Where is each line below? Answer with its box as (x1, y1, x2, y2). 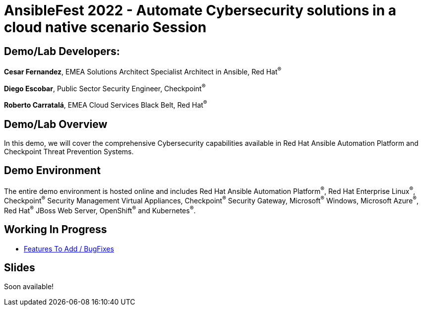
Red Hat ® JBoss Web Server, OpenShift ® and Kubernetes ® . (4, 205, 196, 215)
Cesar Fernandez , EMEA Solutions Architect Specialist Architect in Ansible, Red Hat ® (4, 66, 282, 76)
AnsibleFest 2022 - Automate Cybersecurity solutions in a (4, 2, 396, 19)
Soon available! (4, 282, 54, 291)
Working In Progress (4, 223, 107, 236)
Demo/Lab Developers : (4, 45, 120, 58)
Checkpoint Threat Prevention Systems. (4, 147, 134, 156)
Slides (4, 261, 35, 274)
